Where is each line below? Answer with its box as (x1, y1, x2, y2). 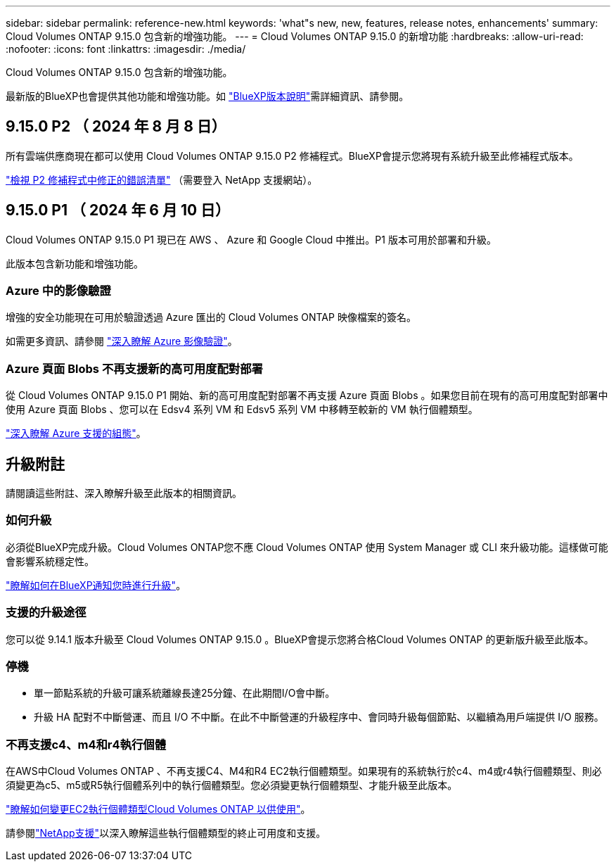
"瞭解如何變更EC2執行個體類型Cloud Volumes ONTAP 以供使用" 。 (6, 803, 311, 816)
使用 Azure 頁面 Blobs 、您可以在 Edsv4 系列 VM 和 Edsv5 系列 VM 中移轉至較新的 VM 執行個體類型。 (6, 403, 478, 416)
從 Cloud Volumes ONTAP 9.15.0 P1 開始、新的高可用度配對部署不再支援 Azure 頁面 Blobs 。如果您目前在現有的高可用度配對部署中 (6, 389, 608, 402)
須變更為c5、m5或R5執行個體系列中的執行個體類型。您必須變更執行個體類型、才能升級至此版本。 (6, 779, 458, 792)
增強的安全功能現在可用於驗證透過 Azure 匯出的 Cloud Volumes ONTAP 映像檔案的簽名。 (6, 311, 416, 324)
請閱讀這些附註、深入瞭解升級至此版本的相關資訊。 (6, 487, 242, 500)
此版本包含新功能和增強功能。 (6, 257, 143, 270)
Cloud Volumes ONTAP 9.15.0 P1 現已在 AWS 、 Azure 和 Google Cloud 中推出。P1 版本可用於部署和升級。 (6, 233, 496, 246)
